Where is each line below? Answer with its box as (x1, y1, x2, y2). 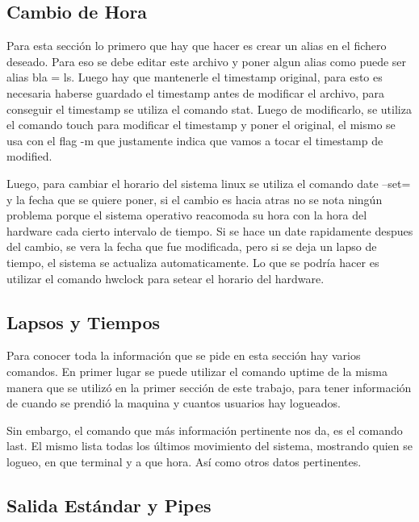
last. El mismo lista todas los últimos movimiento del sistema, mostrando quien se (6, 437, 413, 454)
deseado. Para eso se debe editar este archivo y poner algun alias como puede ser (6, 52, 407, 69)
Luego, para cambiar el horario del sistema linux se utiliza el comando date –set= (6, 174, 411, 191)
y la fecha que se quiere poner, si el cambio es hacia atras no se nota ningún (6, 190, 383, 207)
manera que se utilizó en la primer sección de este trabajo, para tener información (6, 378, 412, 395)
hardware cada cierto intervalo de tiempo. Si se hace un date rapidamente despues (6, 222, 413, 239)
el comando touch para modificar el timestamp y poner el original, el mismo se (6, 116, 396, 133)
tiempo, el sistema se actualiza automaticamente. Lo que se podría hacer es (6, 253, 379, 270)
